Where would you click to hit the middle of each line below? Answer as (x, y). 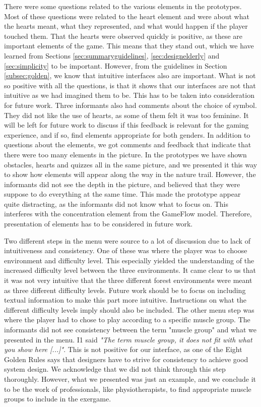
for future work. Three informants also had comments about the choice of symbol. (130, 105)
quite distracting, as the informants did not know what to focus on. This (116, 203)
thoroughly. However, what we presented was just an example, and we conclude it (130, 379)
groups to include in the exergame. (58, 399)
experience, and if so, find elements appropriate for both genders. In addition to (127, 134)
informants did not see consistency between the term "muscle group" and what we (130, 329)
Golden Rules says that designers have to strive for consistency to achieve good (126, 359)
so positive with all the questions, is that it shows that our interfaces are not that (130, 85)
